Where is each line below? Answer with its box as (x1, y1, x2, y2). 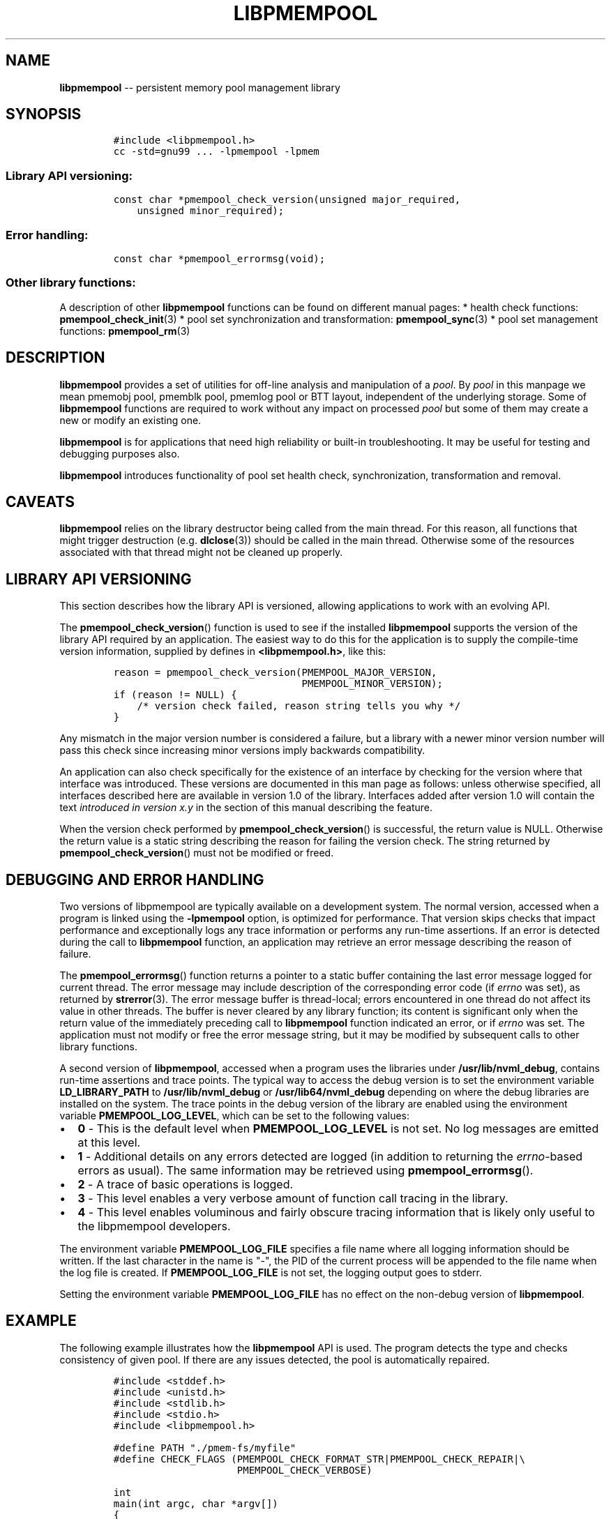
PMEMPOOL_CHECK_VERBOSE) (236, 1464, 372, 1476)
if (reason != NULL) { (113, 689, 237, 701)
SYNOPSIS (6, 105, 82, 123)
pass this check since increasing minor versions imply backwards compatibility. (59, 744, 425, 757)
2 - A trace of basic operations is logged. (77, 1177, 294, 1192)
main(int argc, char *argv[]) (113, 1497, 278, 1509)
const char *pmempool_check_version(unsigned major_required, (113, 194, 461, 206)
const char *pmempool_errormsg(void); (113, 252, 326, 264)
